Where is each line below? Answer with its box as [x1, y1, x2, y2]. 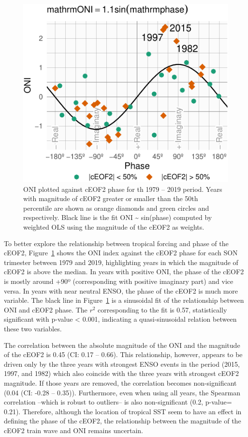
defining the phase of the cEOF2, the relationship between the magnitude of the [4, 416, 241, 426]
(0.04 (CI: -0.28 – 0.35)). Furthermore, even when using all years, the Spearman [4, 387, 240, 397]
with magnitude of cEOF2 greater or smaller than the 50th [23, 193, 198, 203]
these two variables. [4, 324, 62, 334]
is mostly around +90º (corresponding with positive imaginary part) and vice [4, 276, 233, 286]
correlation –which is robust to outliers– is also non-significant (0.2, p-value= [4, 397, 232, 407]
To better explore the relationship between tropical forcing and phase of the [4, 238, 229, 248]
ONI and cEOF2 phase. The [4, 304, 88, 314]
